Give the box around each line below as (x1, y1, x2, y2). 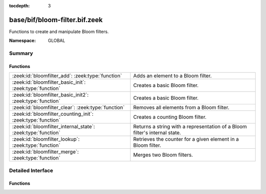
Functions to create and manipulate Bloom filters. (9, 29, 109, 34)
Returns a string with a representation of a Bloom (133, 123, 247, 130)
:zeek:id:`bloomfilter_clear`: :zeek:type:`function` (12, 104, 125, 111)
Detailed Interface (9, 167, 54, 174)
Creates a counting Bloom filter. (133, 114, 207, 121)
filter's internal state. (133, 129, 181, 136)
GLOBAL (48, 37, 66, 44)
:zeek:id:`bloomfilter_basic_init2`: (12, 92, 89, 98)
